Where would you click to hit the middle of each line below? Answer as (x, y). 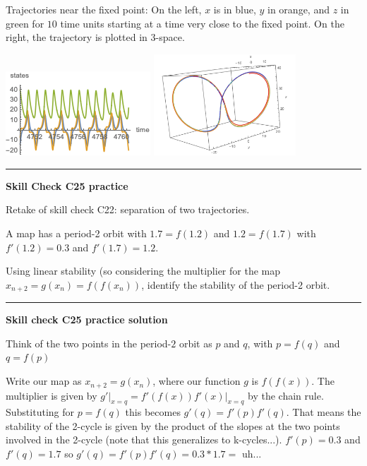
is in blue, (235, 9)
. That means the (324, 412)
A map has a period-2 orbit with (76, 233)
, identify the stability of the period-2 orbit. (236, 284)
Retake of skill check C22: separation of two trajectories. (128, 209)
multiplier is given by (52, 395)
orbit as (195, 343)
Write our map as (44, 381)
